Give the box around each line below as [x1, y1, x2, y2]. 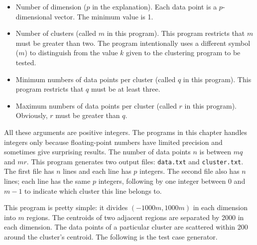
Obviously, [15, 110, 48, 121]
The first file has [4, 166, 54, 176]
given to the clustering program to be [126, 47, 241, 58]
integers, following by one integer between [98, 175, 226, 186]
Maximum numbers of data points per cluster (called [15, 100, 177, 111]
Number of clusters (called [15, 28, 97, 38]
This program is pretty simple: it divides [4, 202, 128, 213]
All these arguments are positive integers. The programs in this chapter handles [4, 126, 248, 137]
